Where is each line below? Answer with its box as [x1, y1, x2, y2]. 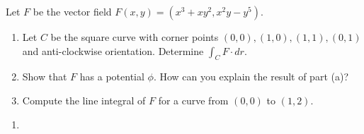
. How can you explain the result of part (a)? [153, 69, 348, 84]
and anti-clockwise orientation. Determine [22, 43, 204, 58]
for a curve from [158, 92, 229, 107]
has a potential [79, 69, 144, 84]
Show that [22, 69, 67, 84]
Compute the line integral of [22, 92, 146, 107]
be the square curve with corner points [50, 30, 219, 44]
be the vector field [33, 4, 112, 18]
